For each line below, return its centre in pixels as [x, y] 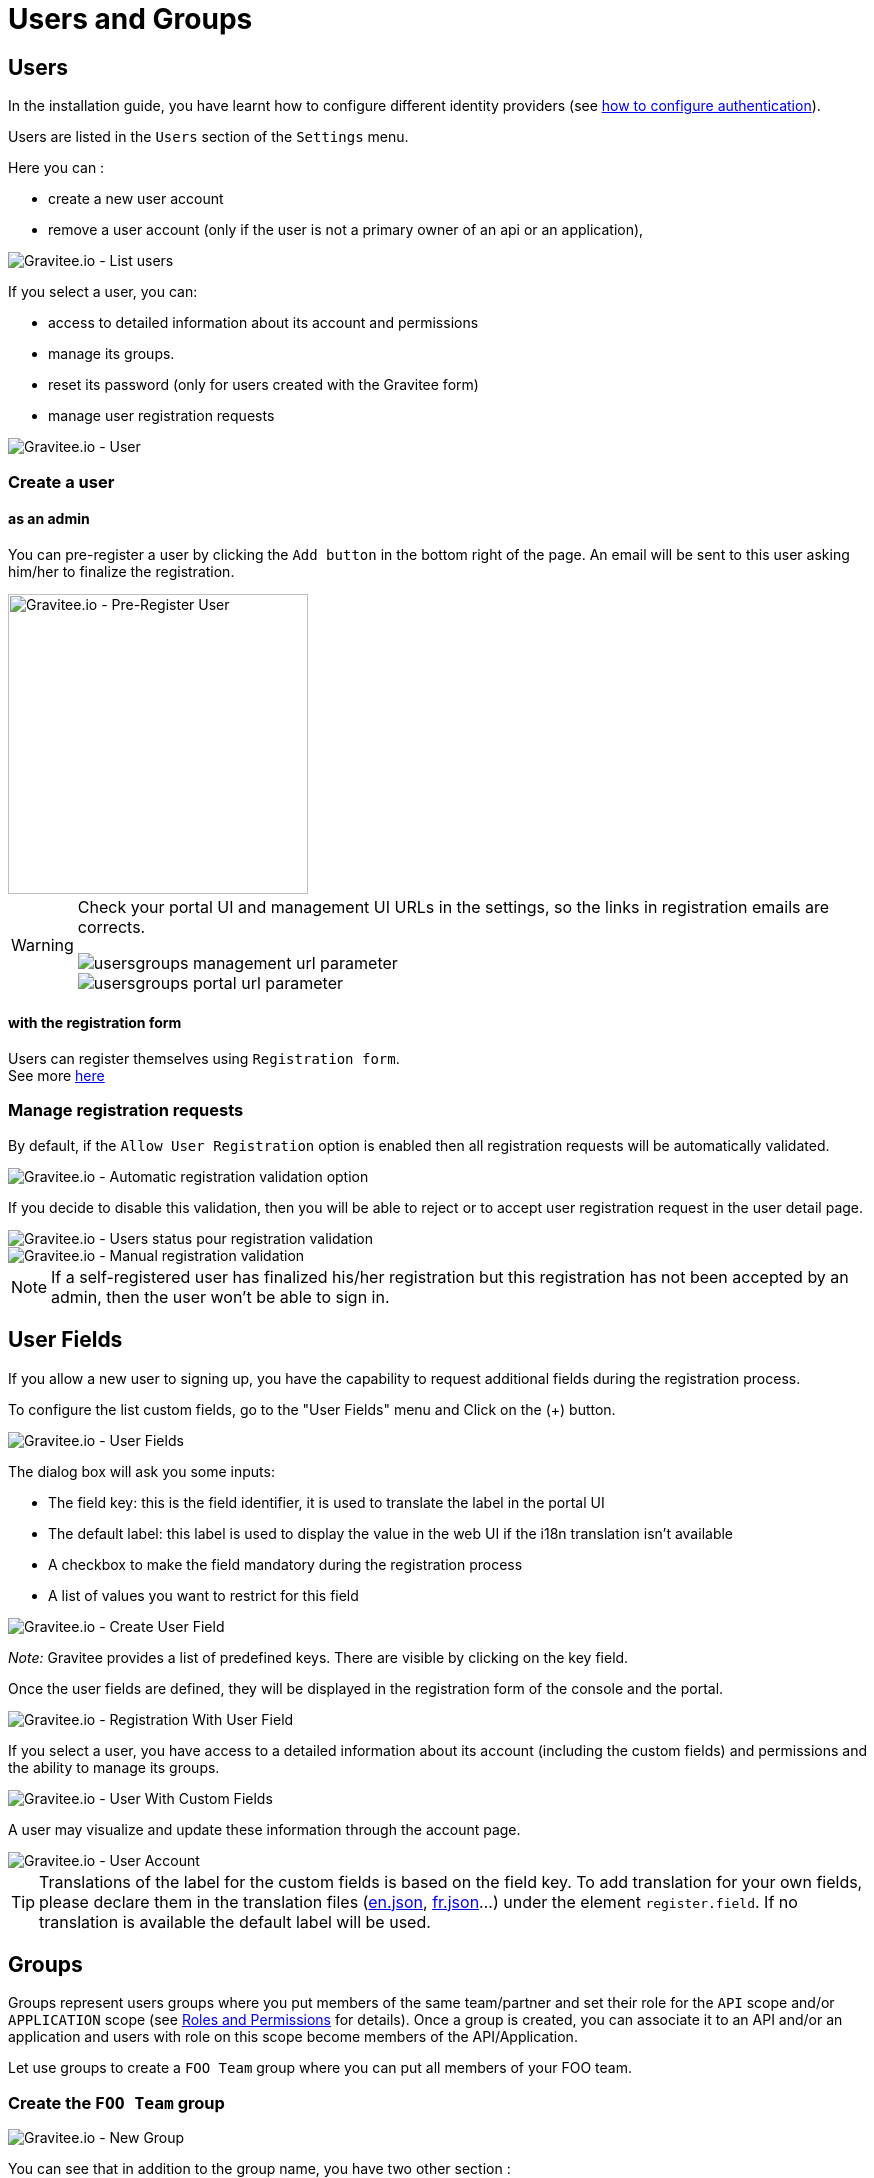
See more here [56, 1075]
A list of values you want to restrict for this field [203, 1595]
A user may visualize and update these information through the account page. [264, 1829]
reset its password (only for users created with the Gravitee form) [263, 385]
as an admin [49, 519]
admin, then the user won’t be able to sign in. [220, 1296]
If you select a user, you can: [103, 292]
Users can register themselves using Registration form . [204, 1058]
